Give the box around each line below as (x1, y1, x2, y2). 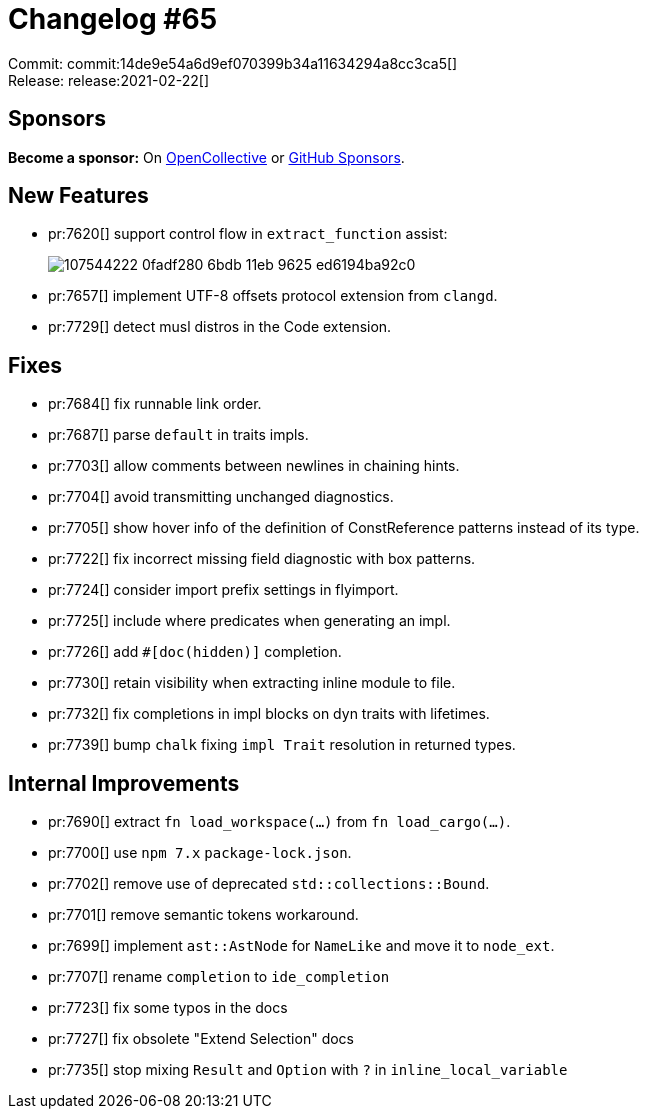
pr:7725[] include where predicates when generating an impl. (48, 612, 451, 630)
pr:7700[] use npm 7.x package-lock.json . (48, 844, 352, 862)
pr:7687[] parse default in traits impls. (48, 426, 309, 444)
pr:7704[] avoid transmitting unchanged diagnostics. (48, 488, 394, 506)
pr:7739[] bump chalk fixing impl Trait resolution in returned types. (48, 736, 516, 754)
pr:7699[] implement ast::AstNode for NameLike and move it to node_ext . (48, 937, 555, 955)
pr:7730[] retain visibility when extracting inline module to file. (48, 674, 456, 692)
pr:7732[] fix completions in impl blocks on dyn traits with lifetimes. (48, 705, 490, 723)
